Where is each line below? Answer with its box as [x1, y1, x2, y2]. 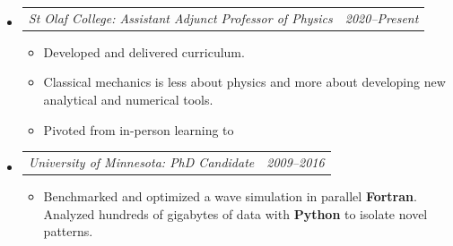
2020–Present [344, 8, 419, 27]
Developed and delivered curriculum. [43, 42, 245, 61]
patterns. [43, 222, 93, 241]
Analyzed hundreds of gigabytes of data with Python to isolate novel [43, 204, 428, 223]
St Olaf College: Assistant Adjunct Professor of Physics [28, 8, 333, 27]
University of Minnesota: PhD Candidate [28, 152, 255, 171]
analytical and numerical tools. [43, 90, 213, 109]
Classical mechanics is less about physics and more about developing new [43, 72, 446, 91]
